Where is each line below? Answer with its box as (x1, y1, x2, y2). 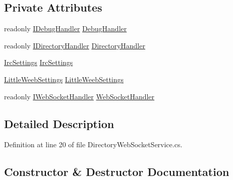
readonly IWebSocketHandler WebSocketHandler (4, 91, 155, 101)
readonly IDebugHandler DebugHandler (4, 23, 127, 34)
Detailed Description (4, 115, 114, 131)
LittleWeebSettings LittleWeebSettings (4, 74, 124, 84)
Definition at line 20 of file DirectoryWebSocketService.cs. (4, 139, 183, 150)
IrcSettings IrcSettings (4, 57, 73, 68)
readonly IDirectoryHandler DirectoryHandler (4, 40, 145, 50)
